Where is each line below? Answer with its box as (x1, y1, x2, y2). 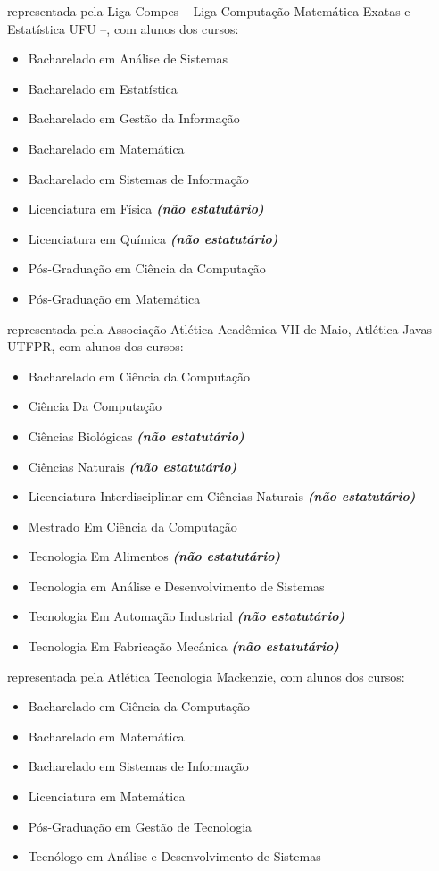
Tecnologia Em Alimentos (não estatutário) (28, 547, 281, 565)
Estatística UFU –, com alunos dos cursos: (7, 19, 239, 38)
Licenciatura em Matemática (28, 787, 186, 806)
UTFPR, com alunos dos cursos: (7, 337, 184, 356)
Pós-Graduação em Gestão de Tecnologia (28, 817, 253, 835)
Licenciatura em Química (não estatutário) (28, 229, 278, 247)
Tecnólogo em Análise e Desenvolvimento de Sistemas (28, 847, 321, 866)
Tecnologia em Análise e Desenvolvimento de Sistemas (28, 576, 325, 595)
